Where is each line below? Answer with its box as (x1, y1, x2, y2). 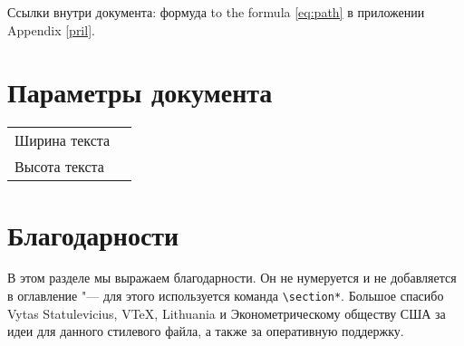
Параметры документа (7, 73, 273, 111)
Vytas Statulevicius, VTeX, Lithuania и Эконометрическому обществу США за (7, 303, 446, 322)
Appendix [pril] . (7, 20, 95, 39)
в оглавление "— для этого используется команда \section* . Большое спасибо (7, 286, 444, 305)
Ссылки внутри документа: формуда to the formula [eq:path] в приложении (7, 3, 425, 21)
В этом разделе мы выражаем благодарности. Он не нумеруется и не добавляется (7, 268, 457, 287)
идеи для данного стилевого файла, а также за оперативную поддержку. (7, 322, 404, 341)
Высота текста (14, 156, 104, 178)
